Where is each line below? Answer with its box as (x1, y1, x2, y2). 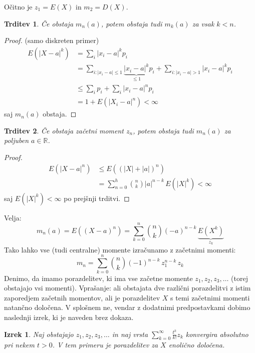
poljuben (4, 135, 29, 145)
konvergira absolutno (185, 328, 248, 339)
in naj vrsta (112, 328, 148, 339)
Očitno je (4, 1, 33, 11)
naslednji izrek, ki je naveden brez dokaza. (4, 311, 134, 322)
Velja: (4, 212, 22, 222)
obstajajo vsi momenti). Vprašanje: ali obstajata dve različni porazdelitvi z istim (4, 282, 251, 293)
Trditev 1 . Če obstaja (4, 18, 74, 28)
